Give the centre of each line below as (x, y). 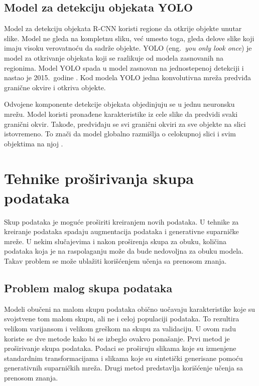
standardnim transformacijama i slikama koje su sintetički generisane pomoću (123, 358)
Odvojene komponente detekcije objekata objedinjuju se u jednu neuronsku (119, 104)
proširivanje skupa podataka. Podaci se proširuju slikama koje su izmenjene (120, 348)
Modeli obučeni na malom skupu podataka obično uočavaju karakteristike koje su (130, 309)
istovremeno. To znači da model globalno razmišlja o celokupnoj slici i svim (120, 134)
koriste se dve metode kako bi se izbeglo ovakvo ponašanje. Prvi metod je (117, 338)
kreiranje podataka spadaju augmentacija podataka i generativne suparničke (121, 231)
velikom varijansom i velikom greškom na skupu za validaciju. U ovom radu (120, 328)
